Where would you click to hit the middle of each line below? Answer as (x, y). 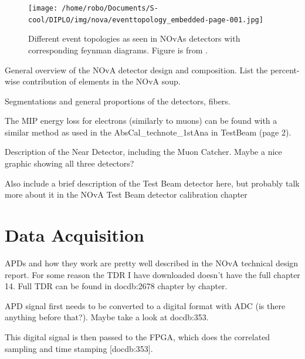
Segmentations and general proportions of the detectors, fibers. (118, 101)
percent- (285, 70)
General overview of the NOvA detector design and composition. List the (136, 70)
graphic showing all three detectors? (70, 163)
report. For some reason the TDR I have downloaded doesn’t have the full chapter (152, 274)
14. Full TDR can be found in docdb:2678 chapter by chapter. (116, 286)
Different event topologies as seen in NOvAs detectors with (134, 38)
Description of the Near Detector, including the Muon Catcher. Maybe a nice (143, 152)
